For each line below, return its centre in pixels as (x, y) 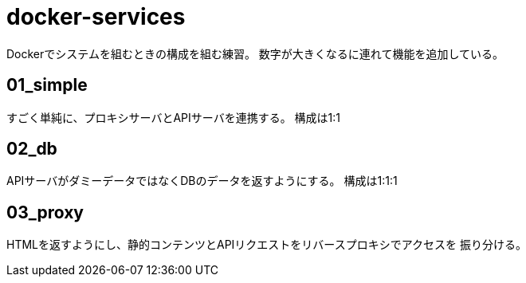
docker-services (96, 17)
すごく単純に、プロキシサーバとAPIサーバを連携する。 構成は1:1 (174, 117)
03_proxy (45, 212)
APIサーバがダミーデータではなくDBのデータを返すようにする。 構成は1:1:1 (202, 181)
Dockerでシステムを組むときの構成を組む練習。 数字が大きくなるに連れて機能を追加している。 (255, 53)
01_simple (47, 85)
